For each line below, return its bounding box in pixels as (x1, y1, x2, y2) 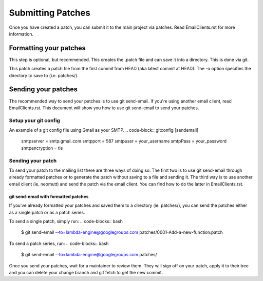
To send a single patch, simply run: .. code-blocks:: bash (9, 218, 123, 224)
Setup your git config (9, 117, 60, 124)
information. (9, 31, 34, 37)
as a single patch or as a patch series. (9, 209, 85, 215)
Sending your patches (9, 85, 78, 94)
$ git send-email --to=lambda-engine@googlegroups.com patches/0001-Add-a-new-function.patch (21, 229, 223, 235)
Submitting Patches (9, 7, 91, 18)
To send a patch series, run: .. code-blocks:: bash (9, 241, 109, 246)
